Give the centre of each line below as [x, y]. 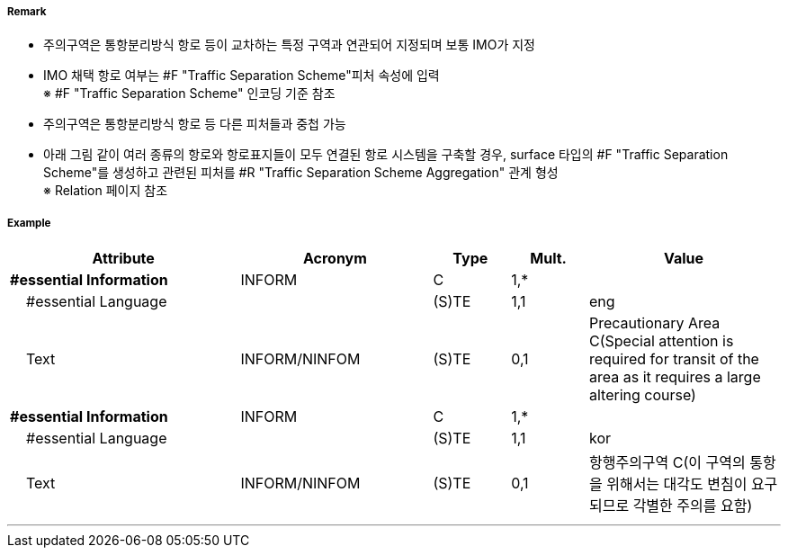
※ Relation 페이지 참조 [106, 191]
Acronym [335, 259]
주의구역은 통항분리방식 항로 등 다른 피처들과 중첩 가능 [195, 124]
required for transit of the [674, 359]
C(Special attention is [661, 341]
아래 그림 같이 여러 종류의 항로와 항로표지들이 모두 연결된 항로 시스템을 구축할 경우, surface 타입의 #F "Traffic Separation [386, 155]
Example [29, 223]
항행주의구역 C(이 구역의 [667, 463]
